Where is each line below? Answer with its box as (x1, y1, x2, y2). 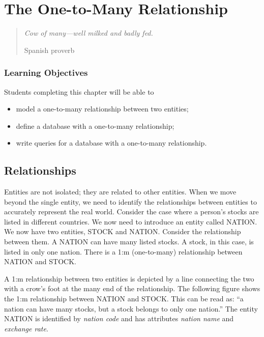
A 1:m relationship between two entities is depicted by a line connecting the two (4, 273, 254, 284)
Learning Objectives (4, 66, 88, 79)
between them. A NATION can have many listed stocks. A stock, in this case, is (4, 236, 254, 247)
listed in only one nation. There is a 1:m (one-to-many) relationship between (4, 246, 243, 257)
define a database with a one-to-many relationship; (16, 120, 174, 131)
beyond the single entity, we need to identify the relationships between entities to (4, 196, 257, 207)
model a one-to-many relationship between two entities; (16, 103, 189, 114)
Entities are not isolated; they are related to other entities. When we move (4, 186, 237, 197)
